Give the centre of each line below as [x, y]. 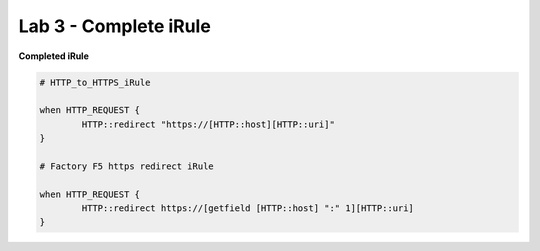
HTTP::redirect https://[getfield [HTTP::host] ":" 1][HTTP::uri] [248, 208]
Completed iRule [53, 56]
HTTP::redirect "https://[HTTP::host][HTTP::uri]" [208, 124]
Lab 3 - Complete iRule [115, 26]
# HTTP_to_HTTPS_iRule [95, 82]
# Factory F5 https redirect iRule [126, 166]
